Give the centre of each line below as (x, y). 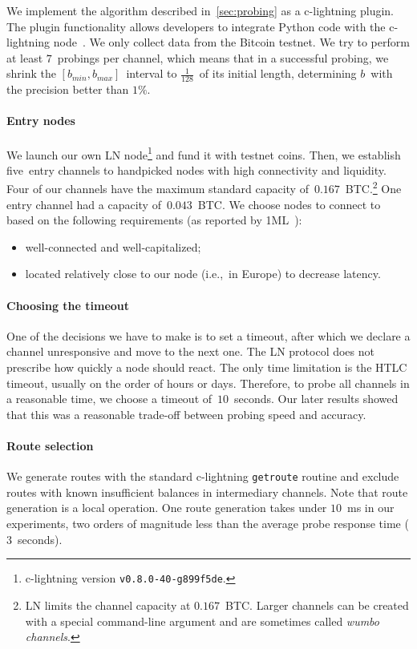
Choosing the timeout (68, 305)
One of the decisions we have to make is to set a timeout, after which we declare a (208, 335)
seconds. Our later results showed (316, 399)
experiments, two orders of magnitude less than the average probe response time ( (208, 524)
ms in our (371, 508)
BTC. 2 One (373, 187)
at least (25, 57)
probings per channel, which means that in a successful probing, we (223, 57)
